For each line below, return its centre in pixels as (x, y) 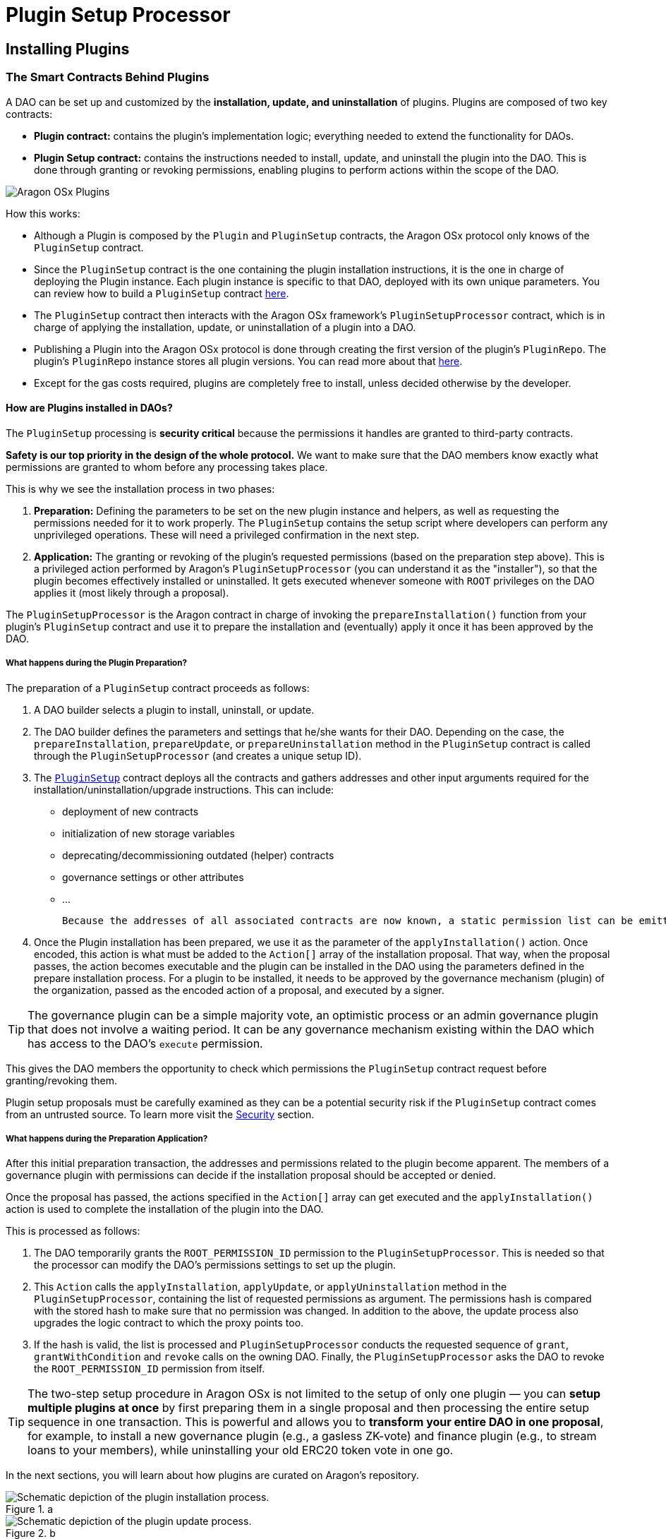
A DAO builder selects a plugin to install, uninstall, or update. (174, 709)
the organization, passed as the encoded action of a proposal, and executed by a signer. (239, 990)
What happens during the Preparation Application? (107, 1138)
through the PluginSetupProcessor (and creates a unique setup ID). (198, 755)
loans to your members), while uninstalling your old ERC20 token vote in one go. (241, 1450)
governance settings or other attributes (153, 877)
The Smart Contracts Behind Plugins (108, 77)
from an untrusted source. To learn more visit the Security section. (160, 1114)
